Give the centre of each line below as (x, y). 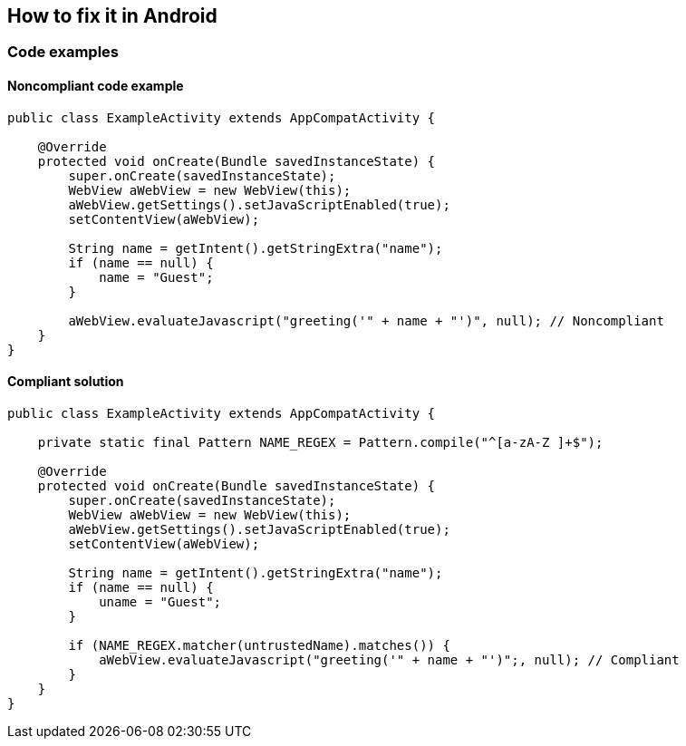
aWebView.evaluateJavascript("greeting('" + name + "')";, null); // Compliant (389, 659)
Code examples (63, 52)
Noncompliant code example (96, 86)
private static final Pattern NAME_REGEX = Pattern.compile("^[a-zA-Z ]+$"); (320, 442)
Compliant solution (66, 382)
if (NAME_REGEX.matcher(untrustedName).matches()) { (259, 645)
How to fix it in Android (112, 16)
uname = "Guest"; (160, 601)
